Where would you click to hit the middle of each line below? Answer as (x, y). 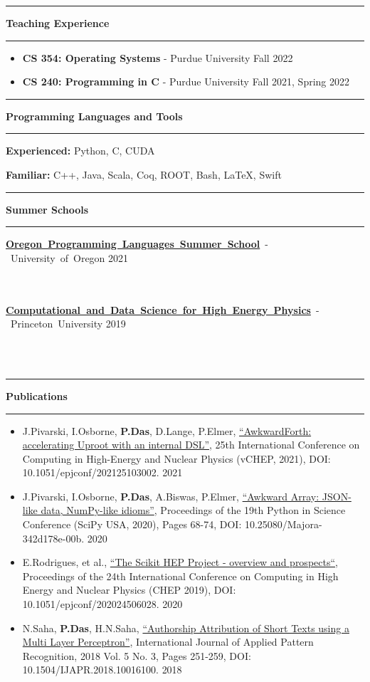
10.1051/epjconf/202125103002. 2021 (102, 472)
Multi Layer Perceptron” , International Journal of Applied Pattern (168, 642)
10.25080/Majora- (283, 524)
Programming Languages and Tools (94, 116)
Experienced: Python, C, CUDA (80, 151)
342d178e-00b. (53, 538)
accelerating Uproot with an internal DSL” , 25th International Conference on (191, 445)
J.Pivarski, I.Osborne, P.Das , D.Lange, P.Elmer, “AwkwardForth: (167, 430)
